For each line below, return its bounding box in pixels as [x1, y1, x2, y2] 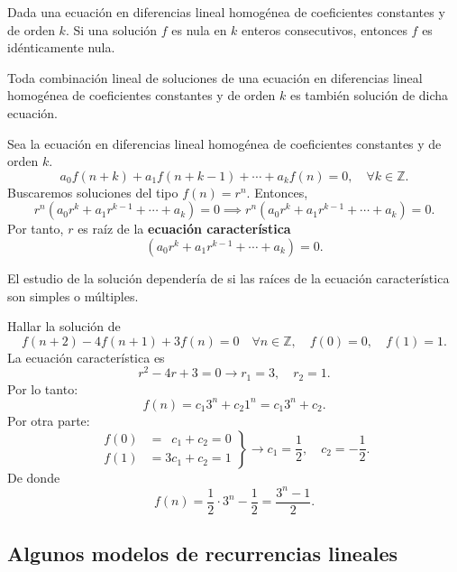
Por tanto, [7, 219, 64, 238]
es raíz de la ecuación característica [78, 219, 291, 238]
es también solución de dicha [289, 86, 449, 105]
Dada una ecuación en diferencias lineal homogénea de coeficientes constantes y [7, 3, 445, 21]
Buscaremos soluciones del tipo [7, 182, 178, 201]
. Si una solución [65, 20, 158, 39]
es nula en [171, 20, 227, 39]
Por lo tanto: [7, 379, 78, 398]
